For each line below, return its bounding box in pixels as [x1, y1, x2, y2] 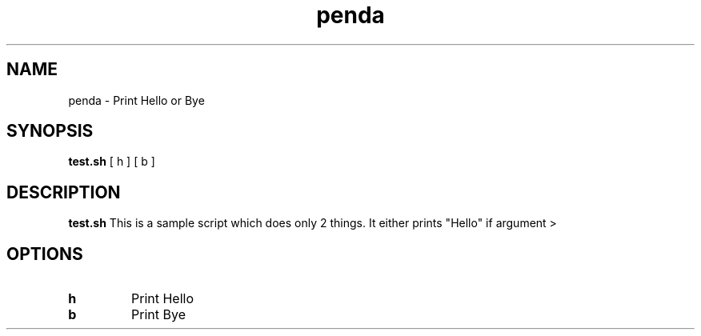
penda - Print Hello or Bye [68, 93, 205, 107]
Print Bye [131, 306, 186, 323]
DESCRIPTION [6, 182, 121, 202]
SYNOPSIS [6, 121, 94, 142]
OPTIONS [6, 243, 83, 264]
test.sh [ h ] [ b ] [68, 154, 155, 169]
